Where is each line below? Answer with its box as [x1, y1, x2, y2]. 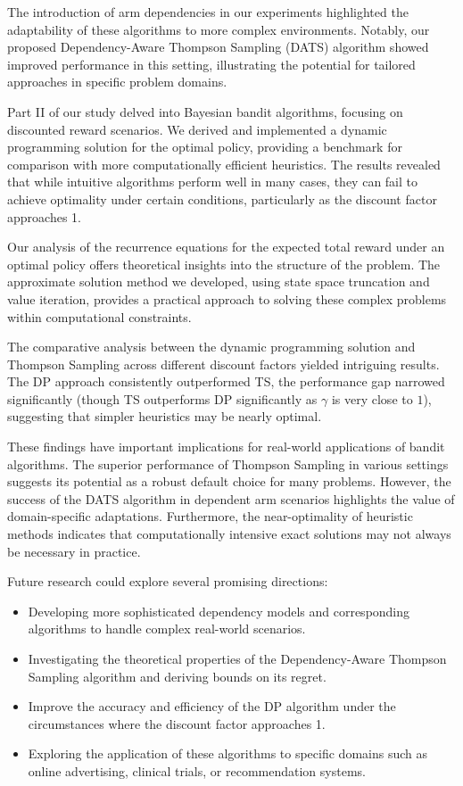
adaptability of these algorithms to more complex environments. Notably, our [7, 20, 430, 38]
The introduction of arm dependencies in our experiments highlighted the [7, 3, 409, 21]
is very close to [331, 389, 413, 408]
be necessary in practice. [7, 542, 141, 560]
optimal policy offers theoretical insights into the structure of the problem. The [7, 254, 441, 273]
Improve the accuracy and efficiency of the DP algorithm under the [28, 697, 396, 716]
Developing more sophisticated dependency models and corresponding [28, 601, 410, 620]
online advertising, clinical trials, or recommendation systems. [28, 761, 366, 780]
